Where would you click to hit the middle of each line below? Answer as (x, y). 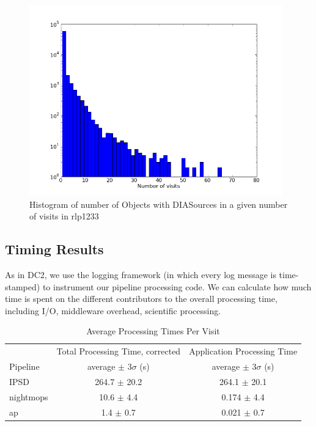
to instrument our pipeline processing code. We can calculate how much (177, 286)
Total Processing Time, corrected (119, 351)
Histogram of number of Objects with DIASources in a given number (159, 204)
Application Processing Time (243, 351)
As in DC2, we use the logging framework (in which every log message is (141, 274)
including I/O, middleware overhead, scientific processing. (113, 310)
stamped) (23, 286)
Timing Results (54, 249)
